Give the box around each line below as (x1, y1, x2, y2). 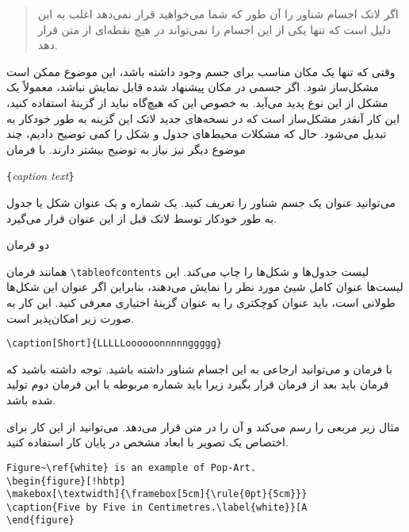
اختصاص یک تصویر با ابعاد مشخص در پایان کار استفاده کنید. (6, 434, 289, 450)
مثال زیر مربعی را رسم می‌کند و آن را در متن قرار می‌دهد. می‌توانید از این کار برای (6, 418, 400, 434)
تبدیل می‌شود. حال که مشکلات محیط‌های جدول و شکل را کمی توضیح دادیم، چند (6, 125, 387, 142)
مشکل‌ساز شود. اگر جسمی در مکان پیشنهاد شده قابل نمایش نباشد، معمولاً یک (6, 78, 379, 95)
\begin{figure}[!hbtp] (6, 475, 126, 487)
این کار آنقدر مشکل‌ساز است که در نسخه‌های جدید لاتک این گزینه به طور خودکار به (6, 109, 400, 126)
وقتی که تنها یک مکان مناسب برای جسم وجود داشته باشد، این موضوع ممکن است (6, 63, 396, 79)
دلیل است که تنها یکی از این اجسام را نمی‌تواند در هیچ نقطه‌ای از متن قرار (37, 21, 391, 37)
